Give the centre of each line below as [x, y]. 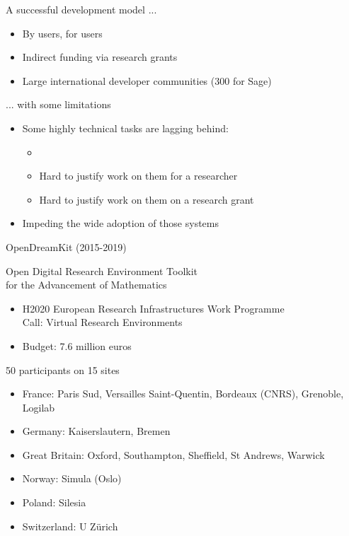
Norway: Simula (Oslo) [72, 478]
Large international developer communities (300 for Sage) [147, 80]
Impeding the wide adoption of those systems [120, 223]
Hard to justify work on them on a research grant [147, 199]
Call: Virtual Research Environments [102, 322]
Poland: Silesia [54, 502]
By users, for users [62, 33]
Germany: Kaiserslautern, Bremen [96, 431]
